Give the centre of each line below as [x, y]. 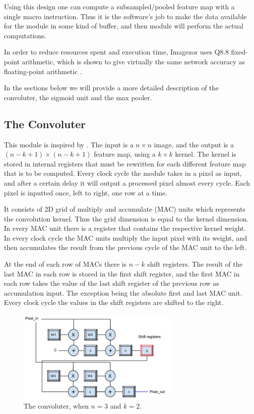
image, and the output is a [194, 144]
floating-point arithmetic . [43, 71]
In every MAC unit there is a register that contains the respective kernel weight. [125, 228]
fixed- [240, 52]
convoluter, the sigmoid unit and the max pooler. [78, 97]
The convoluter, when [56, 406]
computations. [25, 35]
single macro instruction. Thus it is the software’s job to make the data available [126, 16]
